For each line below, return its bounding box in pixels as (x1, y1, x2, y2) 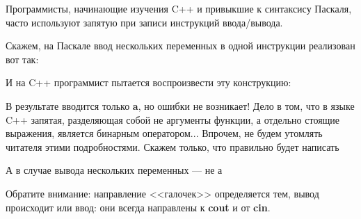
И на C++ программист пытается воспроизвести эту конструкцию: (6, 75, 291, 90)
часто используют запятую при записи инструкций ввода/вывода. (6, 15, 283, 29)
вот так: (6, 51, 39, 66)
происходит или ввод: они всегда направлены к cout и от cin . (6, 200, 271, 214)
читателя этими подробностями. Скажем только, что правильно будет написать (6, 139, 339, 154)
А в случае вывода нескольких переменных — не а (6, 163, 223, 177)
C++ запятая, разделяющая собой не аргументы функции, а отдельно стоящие (6, 112, 340, 127)
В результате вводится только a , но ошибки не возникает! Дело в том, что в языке (6, 98, 355, 113)
